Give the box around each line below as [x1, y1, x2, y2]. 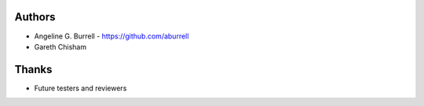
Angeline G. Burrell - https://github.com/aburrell [34, 31, 189, 41]
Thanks [14, 63, 53, 76]
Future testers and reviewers [34, 83, 127, 93]
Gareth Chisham [34, 42, 86, 51]
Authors [14, 10, 56, 24]
